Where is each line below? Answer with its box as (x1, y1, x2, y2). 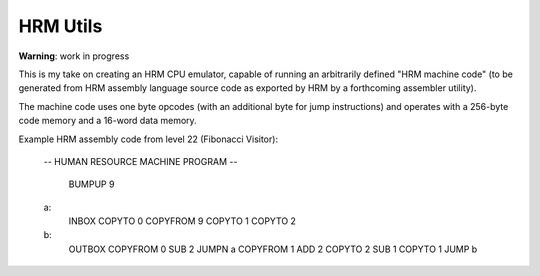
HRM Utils (18, 15, 103, 37)
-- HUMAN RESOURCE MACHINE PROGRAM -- (43, 155, 238, 167)
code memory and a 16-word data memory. (18, 115, 197, 127)
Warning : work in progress (18, 50, 130, 62)
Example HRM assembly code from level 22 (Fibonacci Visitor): (18, 133, 279, 145)
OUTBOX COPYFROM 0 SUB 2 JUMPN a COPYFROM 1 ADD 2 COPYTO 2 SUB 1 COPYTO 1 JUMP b (68, 243, 478, 255)
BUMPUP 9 (68, 178, 115, 190)
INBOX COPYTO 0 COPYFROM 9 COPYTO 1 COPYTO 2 (68, 215, 297, 227)
